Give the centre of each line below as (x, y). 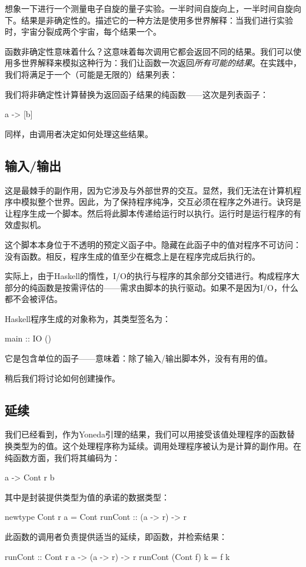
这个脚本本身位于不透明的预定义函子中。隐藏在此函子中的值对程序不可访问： (153, 244)
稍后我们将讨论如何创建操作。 (62, 378)
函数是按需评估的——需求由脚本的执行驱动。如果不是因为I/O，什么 (168, 287)
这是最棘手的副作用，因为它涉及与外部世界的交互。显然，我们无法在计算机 (149, 190)
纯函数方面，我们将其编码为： (62, 457)
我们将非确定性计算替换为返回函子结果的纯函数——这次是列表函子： (137, 94)
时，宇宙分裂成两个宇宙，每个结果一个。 (83, 31)
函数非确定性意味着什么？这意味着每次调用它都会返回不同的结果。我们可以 (149, 51)
